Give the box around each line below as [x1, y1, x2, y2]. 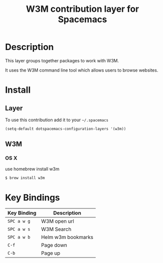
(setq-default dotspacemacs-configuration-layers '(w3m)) [5, 126, 126, 131]
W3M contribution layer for [26, 3, 139, 15]
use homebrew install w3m [5, 166, 60, 172]
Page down [41, 242, 67, 249]
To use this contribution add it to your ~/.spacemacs [5, 117, 109, 123]
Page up [41, 250, 60, 257]
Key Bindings [5, 192, 60, 203]
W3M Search [41, 226, 72, 233]
